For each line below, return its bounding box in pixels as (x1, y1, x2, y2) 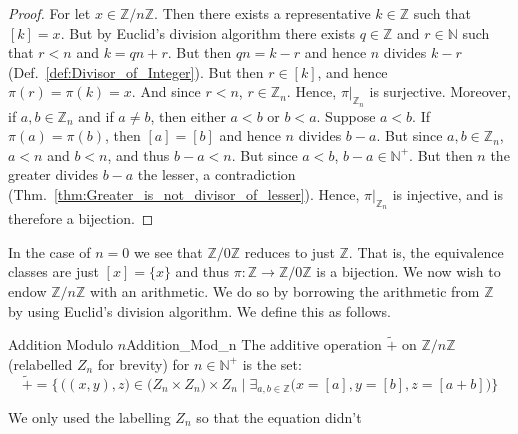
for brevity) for (97, 353, 190, 374)
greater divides (8, 164, 98, 185)
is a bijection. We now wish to (316, 261, 501, 282)
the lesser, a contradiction (137, 164, 296, 185)
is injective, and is (392, 183, 503, 204)
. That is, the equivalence (348, 241, 504, 262)
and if (78, 105, 114, 126)
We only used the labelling (8, 406, 171, 427)
